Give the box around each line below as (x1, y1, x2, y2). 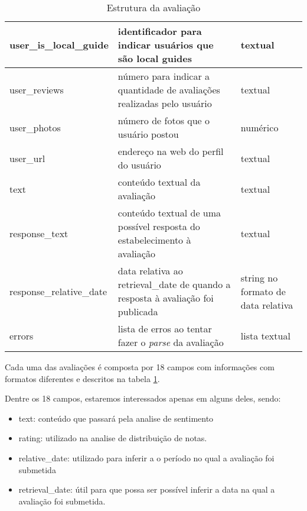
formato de (240, 284, 286, 298)
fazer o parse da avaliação (117, 335, 224, 349)
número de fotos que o (117, 114, 210, 127)
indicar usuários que (117, 38, 214, 51)
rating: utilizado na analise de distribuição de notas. (18, 432, 207, 444)
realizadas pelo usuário (117, 96, 212, 110)
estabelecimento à (117, 233, 191, 247)
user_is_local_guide (9, 38, 109, 51)
